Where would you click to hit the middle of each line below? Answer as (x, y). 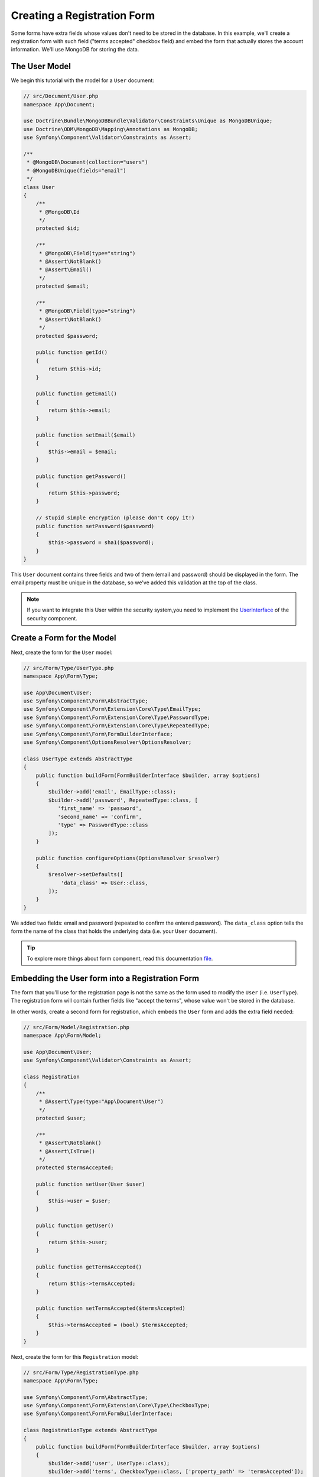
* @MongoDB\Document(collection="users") (87, 162)
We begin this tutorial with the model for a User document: (83, 80)
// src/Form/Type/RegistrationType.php (81, 1372)
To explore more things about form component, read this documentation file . (120, 959)
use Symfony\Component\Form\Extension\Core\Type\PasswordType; (117, 717)
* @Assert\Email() (66, 270)
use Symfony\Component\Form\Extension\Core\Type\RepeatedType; (117, 726)
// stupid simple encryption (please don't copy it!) (115, 518)
